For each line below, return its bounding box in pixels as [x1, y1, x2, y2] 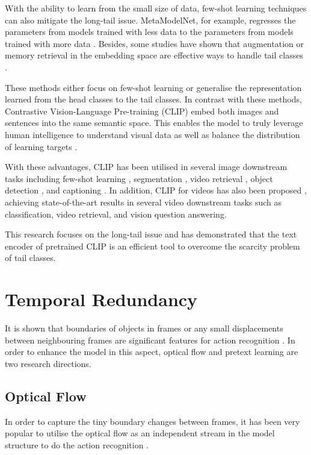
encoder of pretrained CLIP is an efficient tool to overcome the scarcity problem [5, 239, 300, 252]
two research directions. [5, 357, 91, 369]
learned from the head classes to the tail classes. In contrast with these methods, [5, 93, 302, 105]
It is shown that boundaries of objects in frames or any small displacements [5, 322, 283, 334]
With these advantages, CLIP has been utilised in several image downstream [5, 160, 288, 173]
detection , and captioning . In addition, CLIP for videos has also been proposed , [5, 184, 307, 196]
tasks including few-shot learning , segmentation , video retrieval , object [5, 172, 273, 184]
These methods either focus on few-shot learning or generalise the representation [5, 81, 302, 93]
